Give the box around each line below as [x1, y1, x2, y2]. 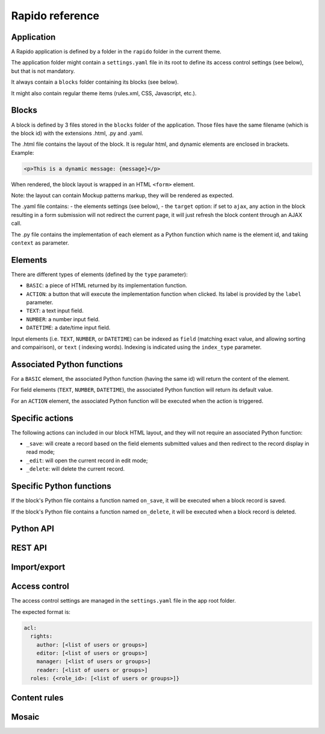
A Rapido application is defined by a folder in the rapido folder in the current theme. [11, 48, 222, 55]
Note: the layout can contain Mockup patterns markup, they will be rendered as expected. [11, 192, 234, 199]
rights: [30, 633, 53, 640]
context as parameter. [11, 239, 69, 246]
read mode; [26, 448, 55, 456]
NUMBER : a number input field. [26, 315, 100, 322]
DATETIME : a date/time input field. [26, 324, 111, 331]
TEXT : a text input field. [26, 307, 84, 315]
